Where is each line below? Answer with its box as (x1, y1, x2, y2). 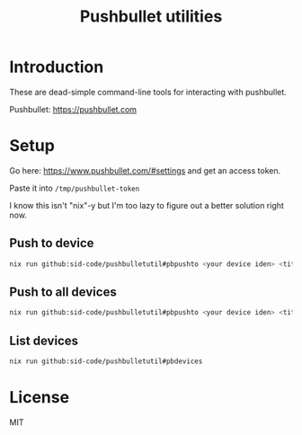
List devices (9, 333, 79, 348)
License (9, 387, 70, 408)
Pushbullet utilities (79, 6, 223, 27)
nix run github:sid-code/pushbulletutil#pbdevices (9, 357, 203, 366)
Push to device (9, 235, 94, 251)
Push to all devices (9, 284, 117, 299)
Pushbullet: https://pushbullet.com (9, 103, 138, 114)
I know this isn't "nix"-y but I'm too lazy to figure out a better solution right (9, 200, 285, 210)
